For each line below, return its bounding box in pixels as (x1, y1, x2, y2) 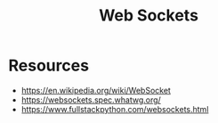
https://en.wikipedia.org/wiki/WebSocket (20, 85, 171, 95)
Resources (8, 55, 90, 76)
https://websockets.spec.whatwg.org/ (20, 94, 161, 105)
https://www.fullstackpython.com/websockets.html (20, 103, 209, 114)
